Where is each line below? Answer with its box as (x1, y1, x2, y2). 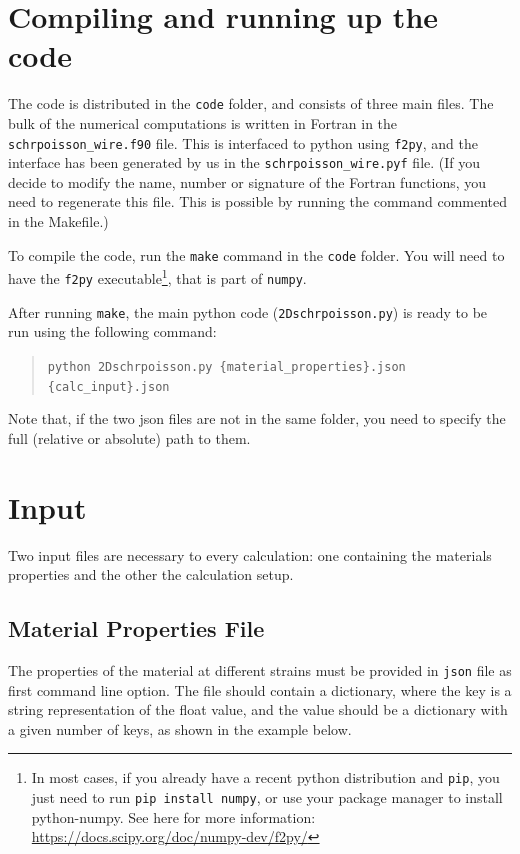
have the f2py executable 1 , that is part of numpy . (8, 265, 307, 288)
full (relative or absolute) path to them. (8, 427, 251, 448)
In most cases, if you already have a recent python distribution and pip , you (31, 767, 500, 788)
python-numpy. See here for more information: (31, 806, 316, 827)
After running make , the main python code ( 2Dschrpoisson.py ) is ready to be (8, 301, 488, 322)
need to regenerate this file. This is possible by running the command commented (8, 191, 508, 212)
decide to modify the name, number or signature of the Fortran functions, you (8, 171, 487, 192)
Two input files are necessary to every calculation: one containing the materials (8, 544, 492, 565)
